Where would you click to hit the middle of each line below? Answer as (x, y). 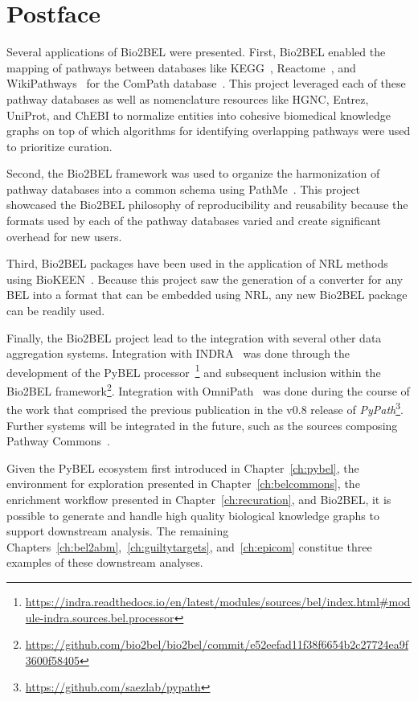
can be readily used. (56, 311)
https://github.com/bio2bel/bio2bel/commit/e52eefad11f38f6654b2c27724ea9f (217, 644)
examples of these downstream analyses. (105, 562)
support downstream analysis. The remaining (118, 531)
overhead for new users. (64, 236)
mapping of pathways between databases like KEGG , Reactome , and (181, 67)
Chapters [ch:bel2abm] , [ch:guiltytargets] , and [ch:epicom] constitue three (189, 546)
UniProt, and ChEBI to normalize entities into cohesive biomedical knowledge (199, 115)
